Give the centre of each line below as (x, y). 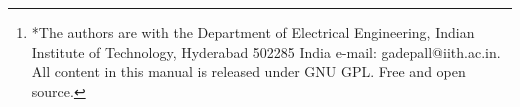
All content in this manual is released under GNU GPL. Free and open (248, 71)
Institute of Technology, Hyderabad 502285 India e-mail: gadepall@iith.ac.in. (266, 51)
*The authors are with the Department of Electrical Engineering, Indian (253, 32)
